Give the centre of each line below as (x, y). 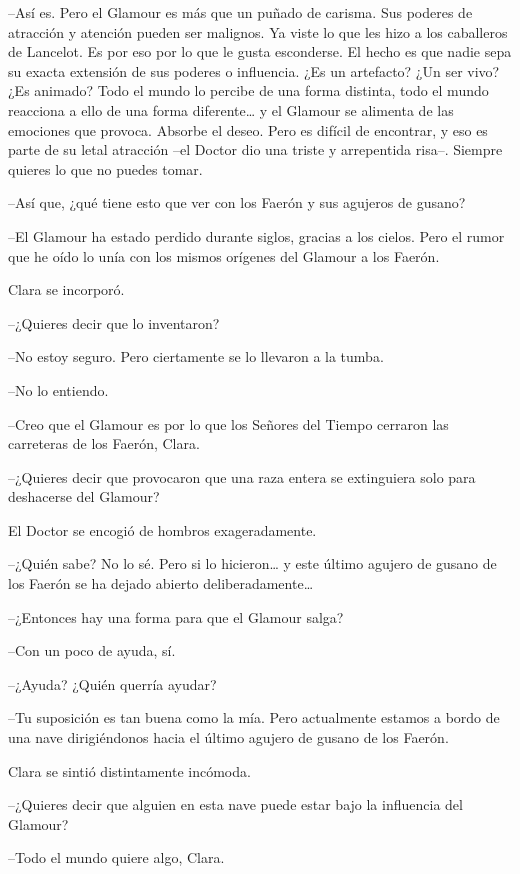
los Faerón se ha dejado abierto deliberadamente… (161, 583)
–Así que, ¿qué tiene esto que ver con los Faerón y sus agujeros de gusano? (237, 202)
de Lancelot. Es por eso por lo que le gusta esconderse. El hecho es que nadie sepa (260, 51)
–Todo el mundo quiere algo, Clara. (116, 857)
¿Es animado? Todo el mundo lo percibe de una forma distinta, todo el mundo (248, 90)
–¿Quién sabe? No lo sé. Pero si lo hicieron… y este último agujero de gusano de (252, 563)
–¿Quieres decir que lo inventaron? (114, 322)
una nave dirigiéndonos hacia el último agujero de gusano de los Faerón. (228, 737)
